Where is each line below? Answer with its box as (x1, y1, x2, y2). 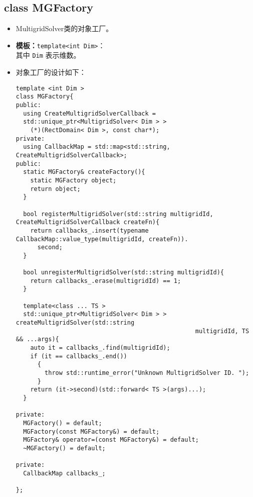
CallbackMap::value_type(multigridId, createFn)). (16, 235, 188, 243)
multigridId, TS (195, 327, 249, 335)
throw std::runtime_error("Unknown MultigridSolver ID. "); (45, 369, 249, 377)
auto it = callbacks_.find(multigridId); (30, 344, 170, 352)
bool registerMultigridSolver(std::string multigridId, (23, 210, 213, 218)
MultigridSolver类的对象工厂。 (16, 23, 113, 34)
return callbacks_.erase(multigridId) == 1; (30, 277, 181, 284)
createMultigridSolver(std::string (16, 319, 135, 327)
